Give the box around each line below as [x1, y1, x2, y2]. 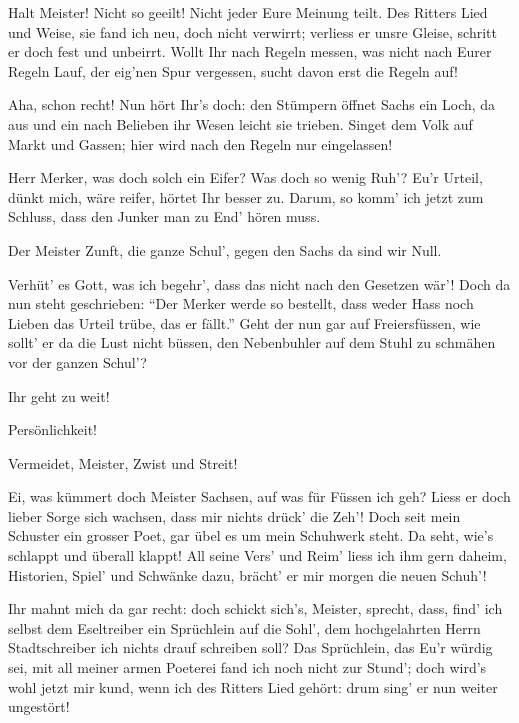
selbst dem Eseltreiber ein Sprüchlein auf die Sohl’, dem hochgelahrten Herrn [8, 617, 481, 638]
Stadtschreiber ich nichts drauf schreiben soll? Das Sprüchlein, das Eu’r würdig [8, 637, 493, 658]
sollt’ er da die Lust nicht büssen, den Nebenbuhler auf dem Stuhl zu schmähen [8, 332, 496, 353]
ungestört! [8, 696, 70, 717]
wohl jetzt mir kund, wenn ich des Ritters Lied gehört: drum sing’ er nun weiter [8, 676, 498, 697]
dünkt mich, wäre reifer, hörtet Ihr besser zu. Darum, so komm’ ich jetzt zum [8, 186, 484, 207]
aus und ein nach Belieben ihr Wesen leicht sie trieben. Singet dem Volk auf [8, 113, 473, 134]
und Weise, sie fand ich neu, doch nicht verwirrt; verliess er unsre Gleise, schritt [8, 21, 497, 42]
